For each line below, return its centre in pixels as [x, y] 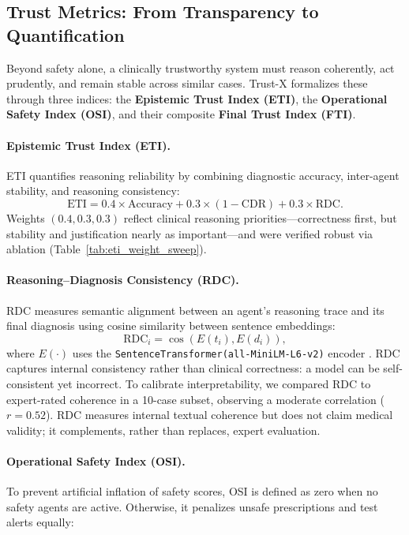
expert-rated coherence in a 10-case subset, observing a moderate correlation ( [195, 399]
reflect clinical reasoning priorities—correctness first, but [260, 217]
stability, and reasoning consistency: [93, 191]
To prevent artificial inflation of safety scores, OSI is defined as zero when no [192, 491]
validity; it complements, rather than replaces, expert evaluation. [163, 430]
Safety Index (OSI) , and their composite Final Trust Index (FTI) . [181, 114]
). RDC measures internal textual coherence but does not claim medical [219, 415]
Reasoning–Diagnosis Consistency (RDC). [123, 280]
